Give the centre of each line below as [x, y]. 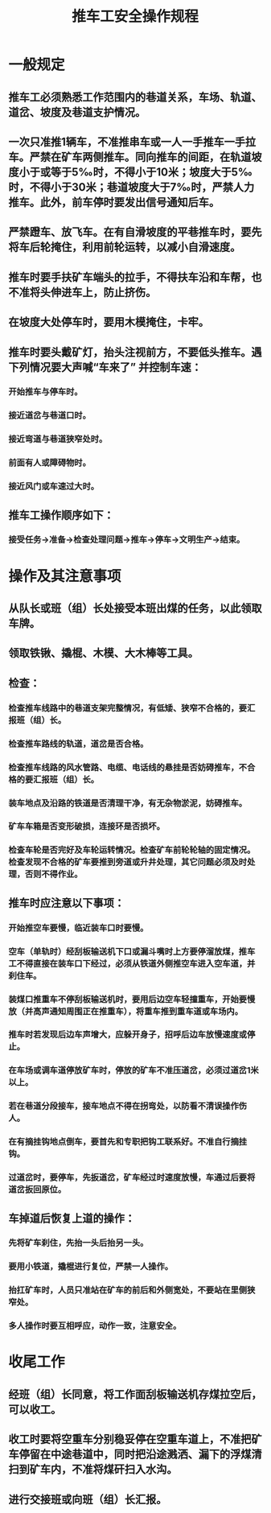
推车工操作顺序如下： [61, 515]
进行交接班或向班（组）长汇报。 [88, 1499]
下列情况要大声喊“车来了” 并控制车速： [105, 367]
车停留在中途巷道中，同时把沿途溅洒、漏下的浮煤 [130, 1455]
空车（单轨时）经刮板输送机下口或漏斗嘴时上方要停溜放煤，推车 [132, 951]
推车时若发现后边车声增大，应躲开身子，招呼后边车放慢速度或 [128, 1035]
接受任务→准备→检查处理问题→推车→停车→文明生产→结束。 [127, 540]
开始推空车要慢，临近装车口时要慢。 [78, 928]
